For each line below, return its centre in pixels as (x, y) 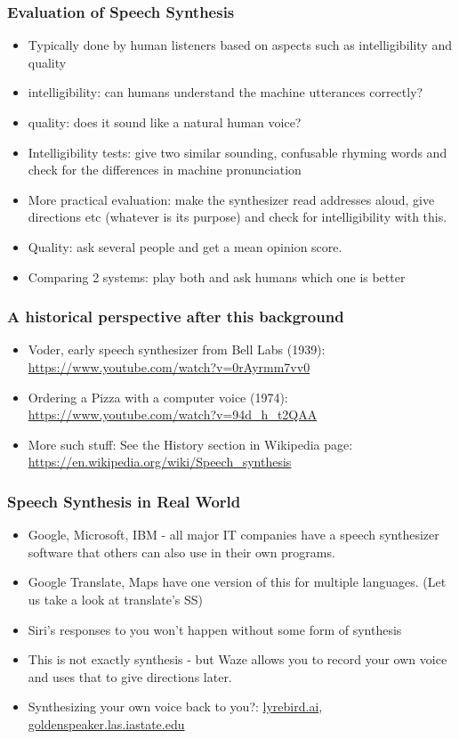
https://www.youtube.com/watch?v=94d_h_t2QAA (173, 414)
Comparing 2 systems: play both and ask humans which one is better (217, 276)
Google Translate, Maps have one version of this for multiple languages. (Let (237, 582)
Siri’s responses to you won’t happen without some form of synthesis (215, 629)
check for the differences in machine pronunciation (165, 170)
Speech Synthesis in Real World (124, 501)
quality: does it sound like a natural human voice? (165, 122)
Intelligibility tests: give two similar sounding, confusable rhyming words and (238, 152)
